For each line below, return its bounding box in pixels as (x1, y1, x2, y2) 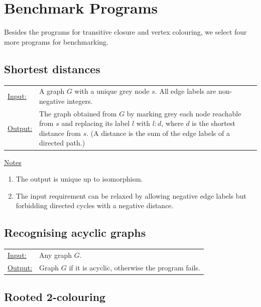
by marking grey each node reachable (126, 108, 241, 118)
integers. (67, 95, 93, 106)
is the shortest (192, 118, 235, 128)
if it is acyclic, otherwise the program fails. (69, 262, 200, 272)
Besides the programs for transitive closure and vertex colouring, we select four (4, 27, 247, 37)
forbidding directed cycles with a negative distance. (16, 200, 174, 211)
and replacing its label (61, 118, 130, 128)
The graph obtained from (39, 108, 117, 118)
